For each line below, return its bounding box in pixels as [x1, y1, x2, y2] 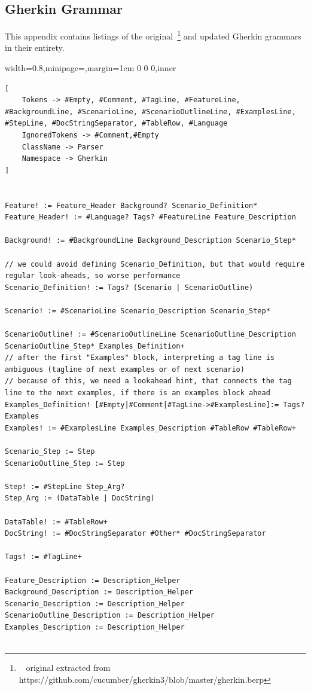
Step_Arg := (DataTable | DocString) [5, 494, 155, 503]
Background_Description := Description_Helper [5, 588, 193, 597]
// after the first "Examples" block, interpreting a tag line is [5, 353, 275, 362]
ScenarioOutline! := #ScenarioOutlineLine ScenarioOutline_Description [5, 330, 296, 339]
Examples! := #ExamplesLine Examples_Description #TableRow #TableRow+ [5, 423, 296, 432]
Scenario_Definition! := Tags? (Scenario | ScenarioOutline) [5, 283, 254, 292]
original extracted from [26, 661, 111, 674]
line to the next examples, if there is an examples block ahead [5, 389, 270, 398]
